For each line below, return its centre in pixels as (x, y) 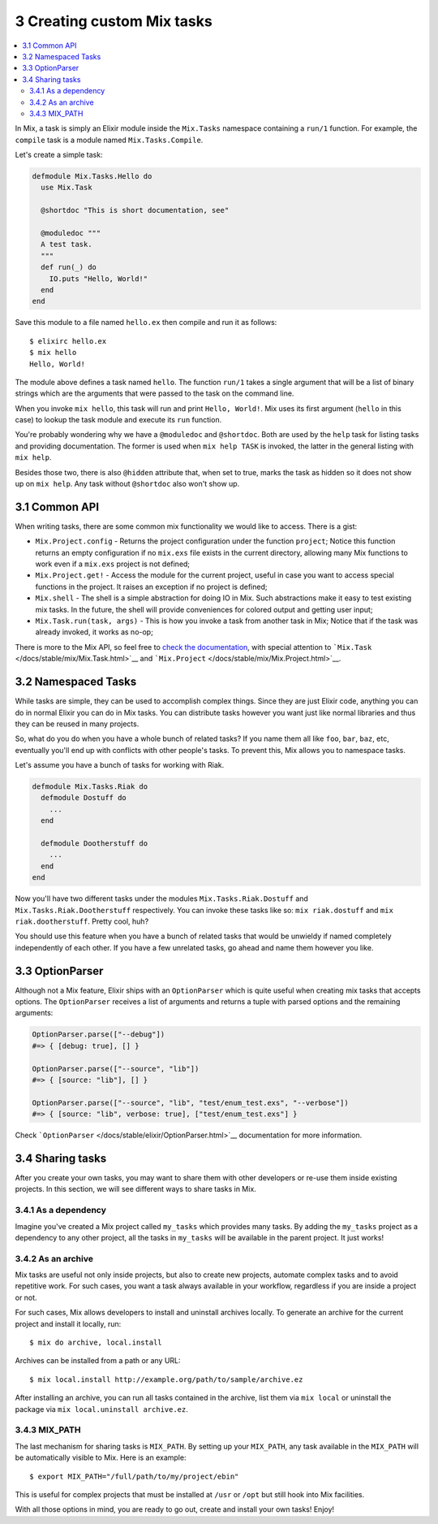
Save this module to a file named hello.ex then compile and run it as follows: (146, 323)
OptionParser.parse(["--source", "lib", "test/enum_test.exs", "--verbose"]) (190, 1102)
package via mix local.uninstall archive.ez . (101, 1409)
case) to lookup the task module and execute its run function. (118, 420)
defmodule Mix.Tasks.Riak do (90, 787)
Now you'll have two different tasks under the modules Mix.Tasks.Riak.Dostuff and (161, 898)
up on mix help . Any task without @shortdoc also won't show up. (127, 484)
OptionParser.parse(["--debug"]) (99, 1035)
